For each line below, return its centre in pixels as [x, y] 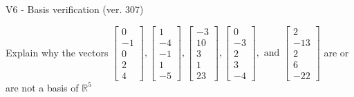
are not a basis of [42, 87]
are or [336, 52]
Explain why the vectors [57, 52]
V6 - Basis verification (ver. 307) [75, 9]
